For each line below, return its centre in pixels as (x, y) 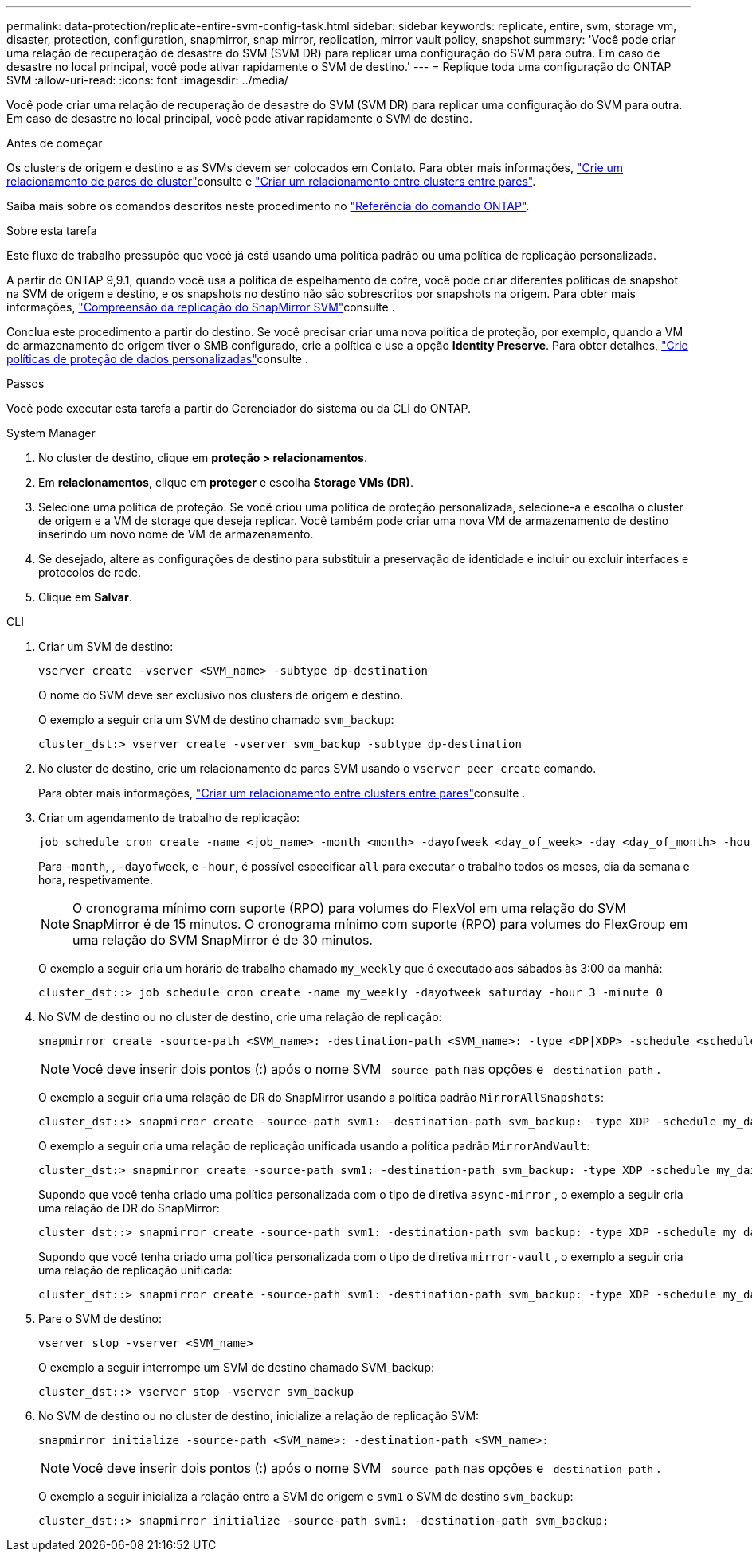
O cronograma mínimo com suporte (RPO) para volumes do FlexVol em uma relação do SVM (349, 908)
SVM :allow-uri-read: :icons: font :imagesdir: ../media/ (147, 80)
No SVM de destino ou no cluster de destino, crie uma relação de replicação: (240, 1017)
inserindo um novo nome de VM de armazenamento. (176, 534)
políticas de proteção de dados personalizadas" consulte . (158, 359)
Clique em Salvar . (85, 597)
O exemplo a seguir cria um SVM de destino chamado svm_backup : (216, 720)
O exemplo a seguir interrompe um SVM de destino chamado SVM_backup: (236, 1367)
